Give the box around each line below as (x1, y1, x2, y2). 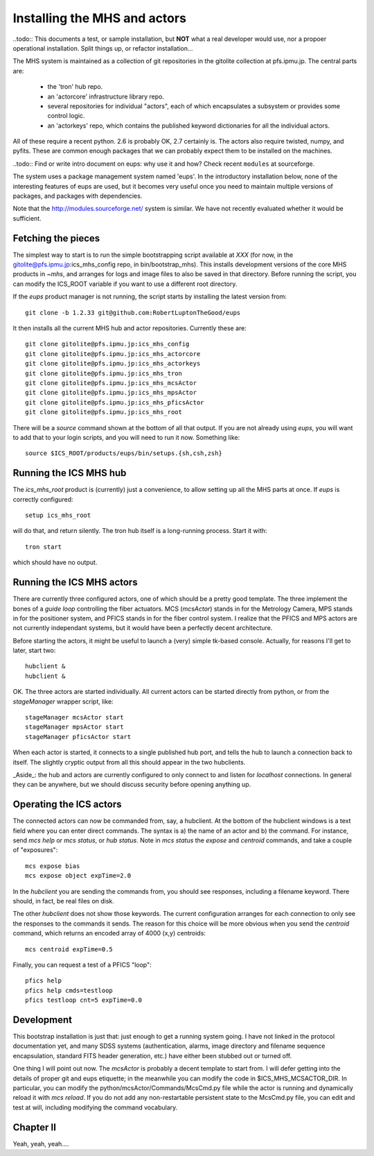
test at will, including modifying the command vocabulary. (12, 1103, 178, 1112)
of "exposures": (12, 846, 58, 854)
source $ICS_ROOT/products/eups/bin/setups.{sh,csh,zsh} (25, 450, 223, 457)
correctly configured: (12, 495, 73, 503)
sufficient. (12, 214, 42, 222)
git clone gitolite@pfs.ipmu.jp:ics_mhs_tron (25, 369, 183, 377)
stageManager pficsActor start (25, 733, 132, 740)
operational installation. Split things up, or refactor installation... (12, 44, 193, 52)
